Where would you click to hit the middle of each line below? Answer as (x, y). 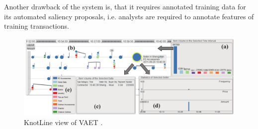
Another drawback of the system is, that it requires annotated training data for (125, 6)
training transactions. (37, 26)
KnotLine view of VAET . (63, 122)
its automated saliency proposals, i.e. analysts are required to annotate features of (129, 16)
